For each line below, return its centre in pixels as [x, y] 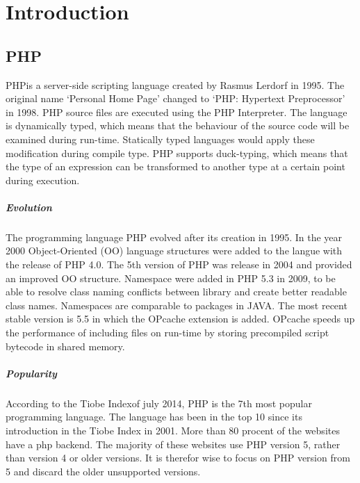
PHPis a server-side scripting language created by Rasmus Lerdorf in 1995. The [175, 84]
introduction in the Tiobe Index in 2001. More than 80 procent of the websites [173, 430]
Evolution [29, 207]
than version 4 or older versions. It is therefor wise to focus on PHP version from [178, 458]
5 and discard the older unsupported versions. [103, 471]
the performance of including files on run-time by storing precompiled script [167, 333]
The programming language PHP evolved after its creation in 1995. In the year [174, 237]
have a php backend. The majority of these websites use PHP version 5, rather [173, 444]
